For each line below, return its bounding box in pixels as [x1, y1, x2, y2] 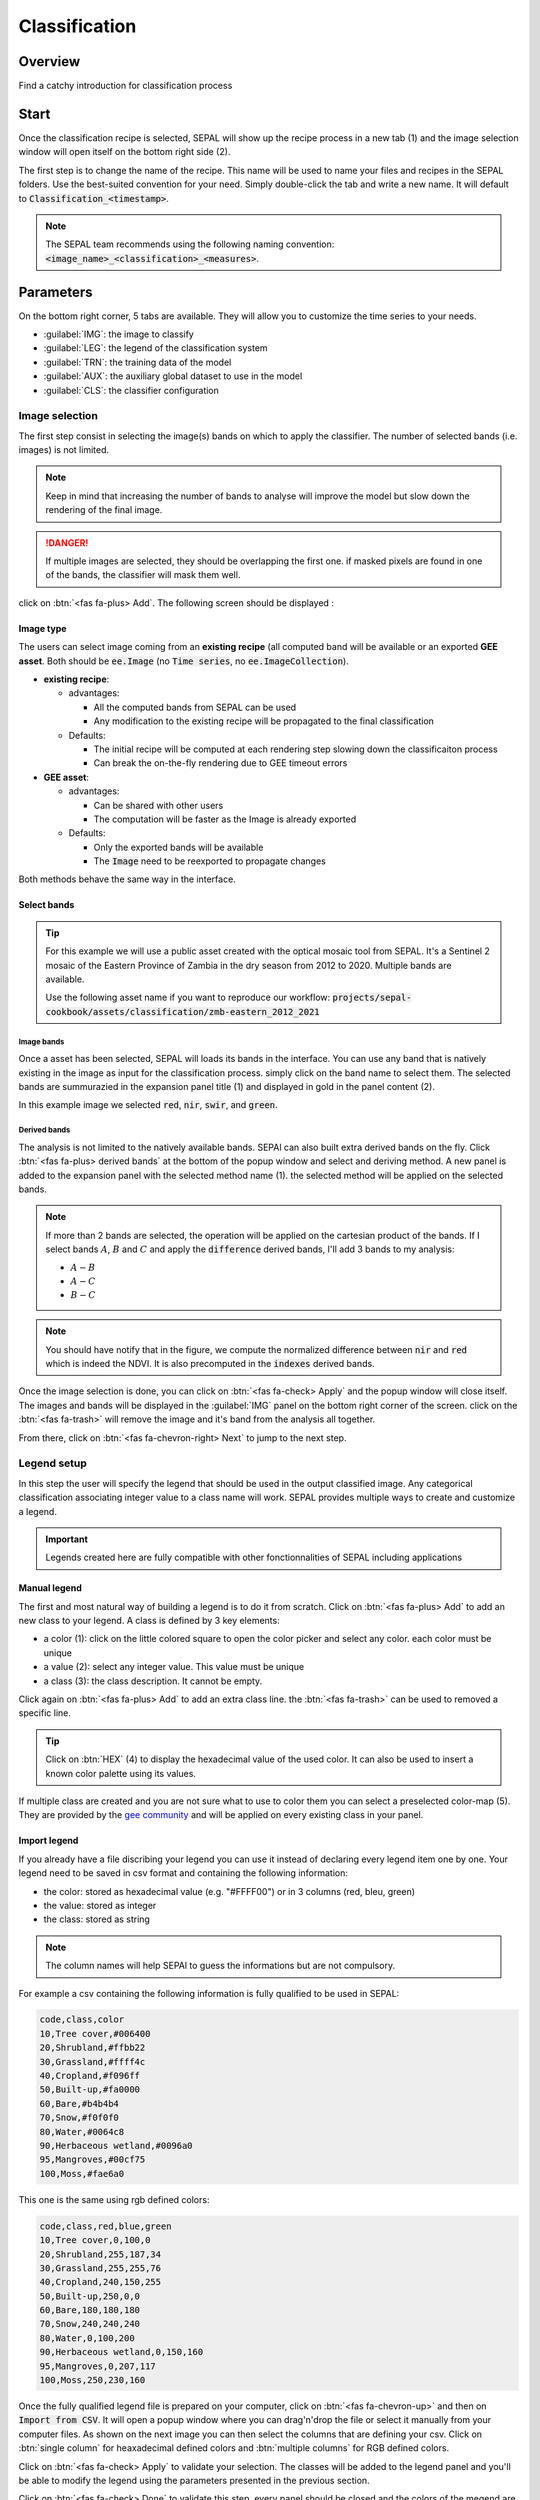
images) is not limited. [18, 444, 110, 456]
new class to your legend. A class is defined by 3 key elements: [18, 1615, 280, 1627]
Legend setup [18, 1456, 87, 1470]
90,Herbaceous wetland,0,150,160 [39, 2346, 204, 2358]
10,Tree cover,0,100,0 [39, 2235, 151, 2246]
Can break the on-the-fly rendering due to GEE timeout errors [93, 757, 348, 769]
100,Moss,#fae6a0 [39, 2168, 125, 2179]
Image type [18, 622, 67, 634]
